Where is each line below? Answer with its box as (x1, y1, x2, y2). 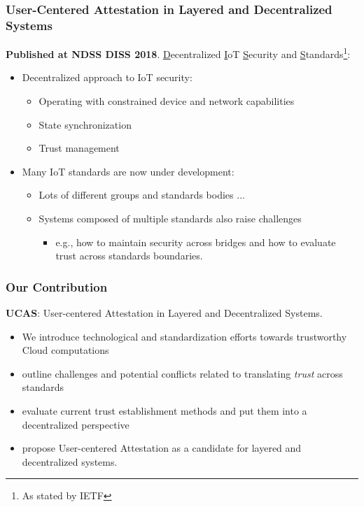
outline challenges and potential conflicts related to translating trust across (22, 366, 343, 380)
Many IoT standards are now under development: (22, 164, 234, 178)
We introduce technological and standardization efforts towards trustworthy (22, 329, 347, 343)
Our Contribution (6, 278, 108, 295)
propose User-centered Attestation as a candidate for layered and (22, 441, 302, 455)
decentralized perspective (22, 417, 129, 431)
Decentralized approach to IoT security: (22, 70, 192, 85)
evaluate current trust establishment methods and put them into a (22, 403, 307, 417)
